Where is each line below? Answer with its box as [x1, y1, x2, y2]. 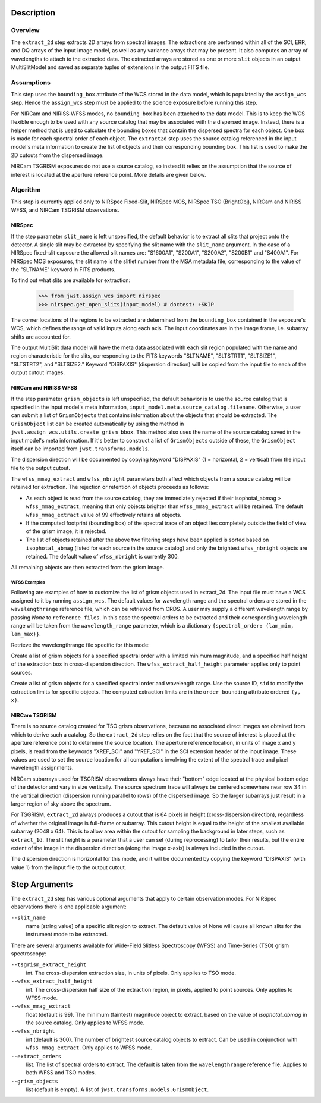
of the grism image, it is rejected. [26, 528, 107, 535]
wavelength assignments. [11, 764, 74, 772]
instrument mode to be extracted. [26, 931, 108, 938]
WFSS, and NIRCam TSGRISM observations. [11, 206, 119, 214]
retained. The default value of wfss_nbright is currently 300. [26, 553, 180, 560]
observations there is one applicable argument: [11, 903, 127, 910]
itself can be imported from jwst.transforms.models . [11, 445, 150, 452]
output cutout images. [11, 369, 65, 376]
